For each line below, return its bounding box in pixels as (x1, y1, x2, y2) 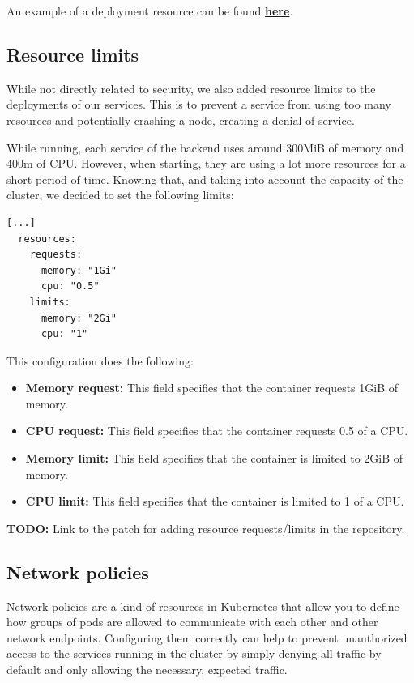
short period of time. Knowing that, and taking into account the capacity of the (6, 170, 403, 187)
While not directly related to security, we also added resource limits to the (6, 79, 376, 96)
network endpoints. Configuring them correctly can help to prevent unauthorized (6, 629, 408, 646)
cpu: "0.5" (41, 280, 100, 292)
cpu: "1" (41, 328, 88, 340)
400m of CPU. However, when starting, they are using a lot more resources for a (6, 155, 406, 172)
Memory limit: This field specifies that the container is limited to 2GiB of (25, 450, 403, 467)
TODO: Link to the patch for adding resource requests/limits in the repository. (6, 519, 405, 536)
